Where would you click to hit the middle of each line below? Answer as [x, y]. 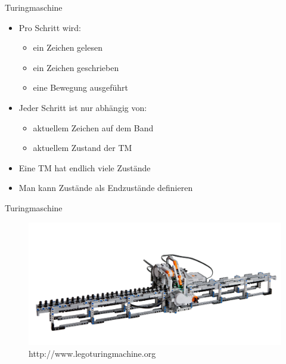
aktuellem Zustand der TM [83, 148]
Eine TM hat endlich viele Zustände [85, 167]
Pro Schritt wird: [50, 27]
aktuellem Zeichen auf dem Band [93, 127]
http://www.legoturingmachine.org [92, 353]
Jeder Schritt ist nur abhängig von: [83, 107]
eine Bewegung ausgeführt [80, 87]
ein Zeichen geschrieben [76, 67]
